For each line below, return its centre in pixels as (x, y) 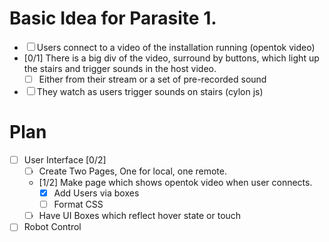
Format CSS (78, 204)
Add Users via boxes (96, 193)
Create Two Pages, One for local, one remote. (133, 171)
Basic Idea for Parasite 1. (113, 18)
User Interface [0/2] (65, 159)
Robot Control (52, 227)
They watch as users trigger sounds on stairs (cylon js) (150, 91)
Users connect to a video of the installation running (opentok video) (176, 47)
